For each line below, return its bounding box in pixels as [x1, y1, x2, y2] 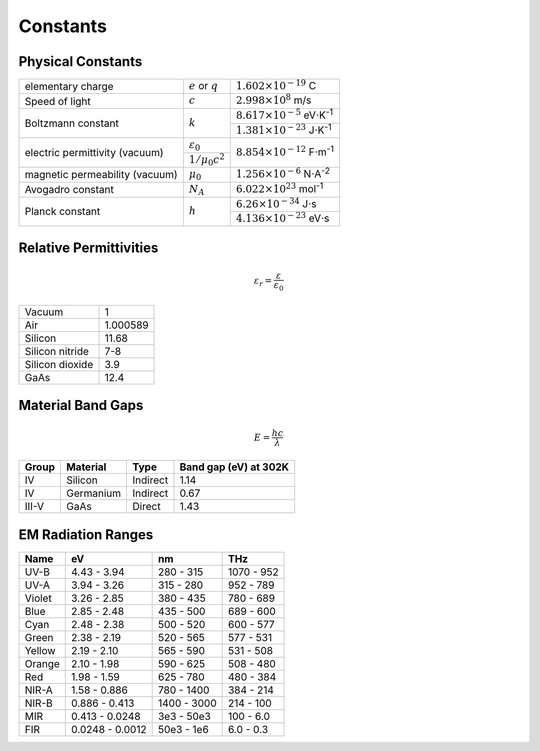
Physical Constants [18, 53, 143, 70]
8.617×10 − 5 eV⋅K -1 [235, 106, 334, 122]
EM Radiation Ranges [18, 526, 154, 543]
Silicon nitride [24, 344, 90, 358]
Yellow [24, 643, 56, 657]
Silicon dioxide [24, 357, 94, 371]
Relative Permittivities [18, 239, 159, 256]
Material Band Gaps [18, 397, 144, 414]
